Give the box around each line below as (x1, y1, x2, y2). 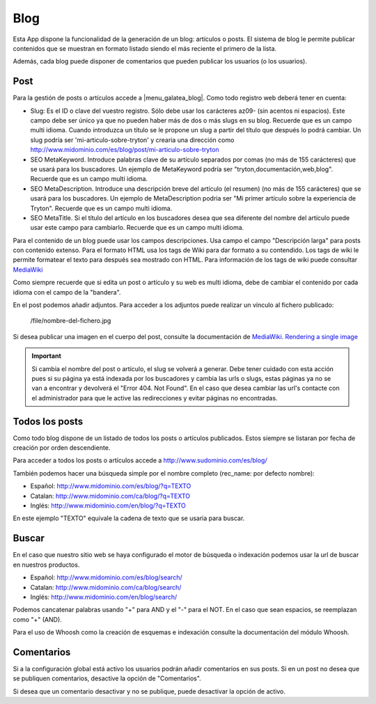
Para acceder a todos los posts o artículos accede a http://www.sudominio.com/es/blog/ (13, 456, 267, 464)
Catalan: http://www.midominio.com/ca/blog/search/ (30, 583, 182, 591)
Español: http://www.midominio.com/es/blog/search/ (30, 573, 182, 581)
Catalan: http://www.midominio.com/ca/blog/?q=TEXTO (30, 492, 191, 500)
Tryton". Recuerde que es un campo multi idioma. (30, 204, 173, 212)
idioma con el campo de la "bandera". (13, 288, 121, 296)
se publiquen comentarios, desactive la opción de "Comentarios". (13, 674, 201, 682)
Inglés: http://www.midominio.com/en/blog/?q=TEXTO (30, 501, 186, 510)
